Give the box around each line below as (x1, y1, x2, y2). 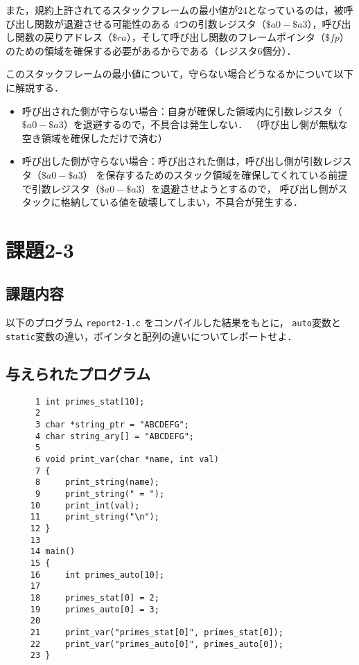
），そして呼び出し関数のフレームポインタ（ (126, 30, 325, 44)
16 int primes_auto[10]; (30, 569, 165, 580)
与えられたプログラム (6, 363, 151, 384)
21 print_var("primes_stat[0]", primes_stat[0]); (30, 627, 283, 637)
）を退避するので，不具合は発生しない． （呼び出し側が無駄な (63, 117, 348, 132)
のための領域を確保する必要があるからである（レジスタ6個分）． (6, 43, 297, 57)
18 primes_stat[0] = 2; (30, 592, 159, 603)
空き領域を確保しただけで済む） (21, 130, 168, 145)
